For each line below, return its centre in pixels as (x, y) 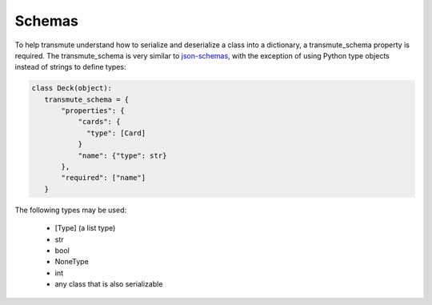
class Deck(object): (72, 88)
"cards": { (99, 122)
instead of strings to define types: (70, 67)
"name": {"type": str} (122, 155)
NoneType (72, 262)
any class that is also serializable (109, 284)
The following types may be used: (71, 210)
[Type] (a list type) (85, 228)
